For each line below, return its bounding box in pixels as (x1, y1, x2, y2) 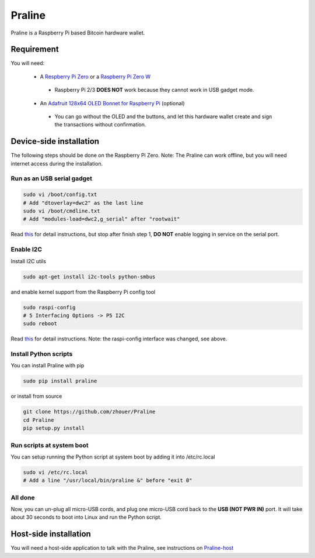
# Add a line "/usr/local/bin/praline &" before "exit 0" (23, 477, 192, 484)
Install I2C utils (10, 257, 47, 264)
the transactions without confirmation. (54, 121, 146, 128)
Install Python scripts (10, 350, 73, 358)
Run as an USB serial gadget (10, 174, 93, 182)
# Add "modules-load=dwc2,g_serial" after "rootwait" (23, 216, 180, 222)
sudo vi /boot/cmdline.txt (23, 208, 100, 215)
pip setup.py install (23, 425, 85, 432)
